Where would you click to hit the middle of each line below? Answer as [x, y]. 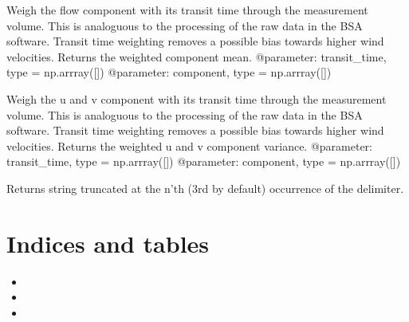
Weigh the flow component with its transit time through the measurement [187, 10]
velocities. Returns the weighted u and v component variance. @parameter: [189, 145]
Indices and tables [108, 243]
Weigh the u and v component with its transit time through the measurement [197, 98]
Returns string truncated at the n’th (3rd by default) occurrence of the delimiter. [205, 188]
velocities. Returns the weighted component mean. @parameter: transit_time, [197, 56]
